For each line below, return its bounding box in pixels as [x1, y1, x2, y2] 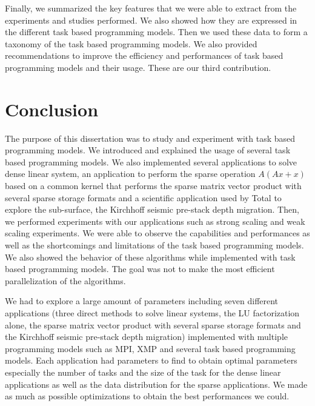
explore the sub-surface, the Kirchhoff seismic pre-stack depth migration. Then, [5, 203, 299, 216]
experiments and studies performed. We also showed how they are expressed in [5, 13, 297, 26]
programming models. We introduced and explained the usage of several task [5, 144, 291, 156]
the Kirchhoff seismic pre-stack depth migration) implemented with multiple [5, 330, 288, 343]
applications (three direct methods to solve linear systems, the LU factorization [5, 307, 300, 319]
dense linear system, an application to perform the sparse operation [5, 167, 256, 180]
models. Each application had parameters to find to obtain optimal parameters [5, 354, 297, 367]
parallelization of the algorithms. [5, 274, 126, 287]
